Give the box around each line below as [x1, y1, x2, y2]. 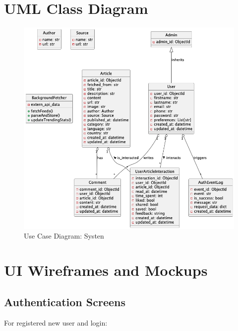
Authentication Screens [4, 294, 125, 309]
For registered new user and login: [4, 317, 108, 328]
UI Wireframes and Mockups [4, 260, 208, 280]
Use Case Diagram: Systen [24, 231, 104, 241]
